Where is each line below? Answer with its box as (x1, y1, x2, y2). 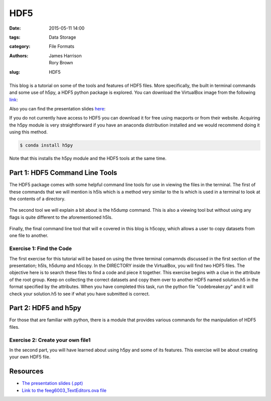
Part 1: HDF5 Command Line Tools (9, 169, 117, 177)
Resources (9, 367, 44, 376)
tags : (9, 34, 21, 40)
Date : (9, 25, 21, 31)
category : (9, 43, 31, 50)
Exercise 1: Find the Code (9, 245, 72, 252)
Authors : (9, 53, 29, 59)
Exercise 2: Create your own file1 (9, 336, 91, 343)
